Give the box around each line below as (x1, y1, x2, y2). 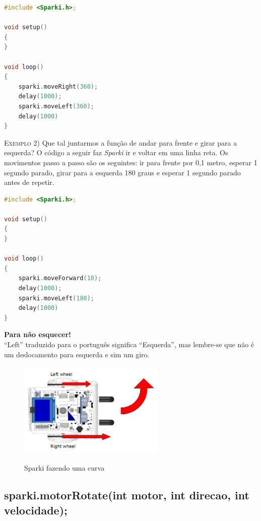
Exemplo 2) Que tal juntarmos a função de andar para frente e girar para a (4, 137, 237, 148)
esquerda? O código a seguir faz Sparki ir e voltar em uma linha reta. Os (4, 147, 228, 158)
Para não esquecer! (4, 329, 72, 340)
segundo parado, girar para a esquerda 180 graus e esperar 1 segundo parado (4, 167, 241, 177)
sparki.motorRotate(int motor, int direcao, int (4, 487, 249, 503)
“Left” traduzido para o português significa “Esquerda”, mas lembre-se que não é (4, 339, 254, 349)
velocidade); (4, 502, 68, 517)
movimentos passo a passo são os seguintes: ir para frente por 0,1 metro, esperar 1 (4, 157, 257, 167)
